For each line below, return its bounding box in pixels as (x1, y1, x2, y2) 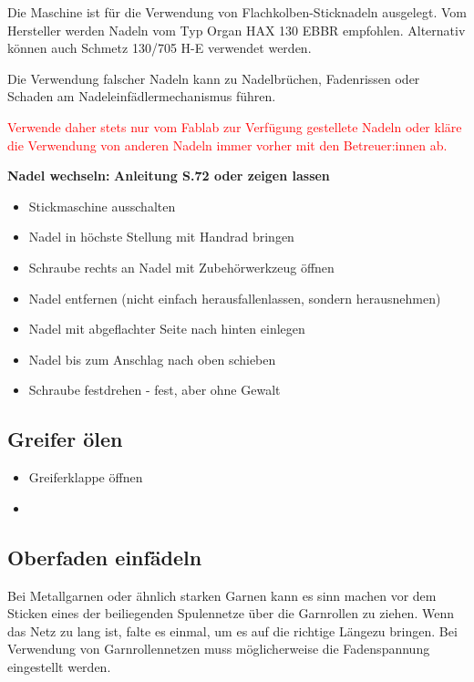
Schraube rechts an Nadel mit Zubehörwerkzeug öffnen (28, 257, 335, 276)
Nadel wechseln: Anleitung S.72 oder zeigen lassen (7, 166, 330, 185)
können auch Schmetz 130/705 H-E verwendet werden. (7, 38, 312, 57)
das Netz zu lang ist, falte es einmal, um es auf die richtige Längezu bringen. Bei (7, 621, 458, 640)
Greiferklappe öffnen (28, 468, 143, 487)
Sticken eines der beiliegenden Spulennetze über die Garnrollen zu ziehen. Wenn (7, 604, 454, 623)
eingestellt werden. (7, 656, 111, 676)
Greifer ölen (7, 425, 123, 453)
